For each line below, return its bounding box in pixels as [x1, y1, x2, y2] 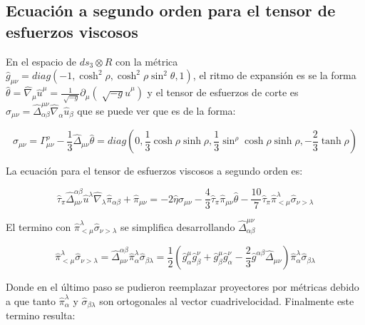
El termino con [6, 219, 71, 234]
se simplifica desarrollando [120, 219, 235, 234]
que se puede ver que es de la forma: [77, 103, 236, 118]
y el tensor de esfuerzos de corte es [147, 85, 299, 100]
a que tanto [6, 294, 56, 308]
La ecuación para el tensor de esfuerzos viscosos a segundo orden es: [6, 163, 303, 178]
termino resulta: [6, 308, 76, 323]
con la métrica [115, 53, 178, 68]
